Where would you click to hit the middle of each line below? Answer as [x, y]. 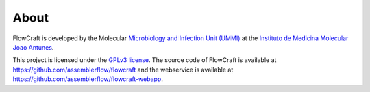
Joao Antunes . [33, 47]
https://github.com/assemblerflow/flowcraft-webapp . [88, 79]
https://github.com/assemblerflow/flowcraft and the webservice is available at [123, 70]
